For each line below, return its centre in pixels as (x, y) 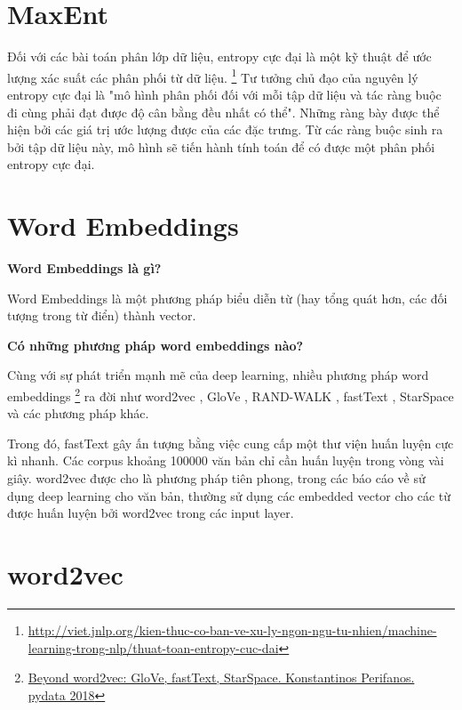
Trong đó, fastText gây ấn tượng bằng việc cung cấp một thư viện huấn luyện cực (231, 443)
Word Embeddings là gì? (84, 268)
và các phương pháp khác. (78, 413)
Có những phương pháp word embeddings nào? (155, 345)
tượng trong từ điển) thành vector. (102, 315)
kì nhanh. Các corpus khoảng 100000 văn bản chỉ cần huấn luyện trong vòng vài (226, 460)
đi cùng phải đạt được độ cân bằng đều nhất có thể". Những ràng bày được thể (223, 112)
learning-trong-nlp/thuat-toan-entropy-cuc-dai (153, 647)
